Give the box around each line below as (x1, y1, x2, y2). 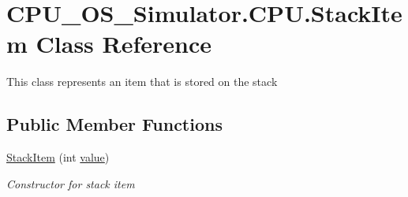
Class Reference (36, 28, 212, 60)
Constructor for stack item (6, 175, 135, 191)
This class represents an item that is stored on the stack (6, 73, 278, 90)
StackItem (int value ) (6, 149, 110, 165)
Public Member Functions (6, 112, 223, 136)
